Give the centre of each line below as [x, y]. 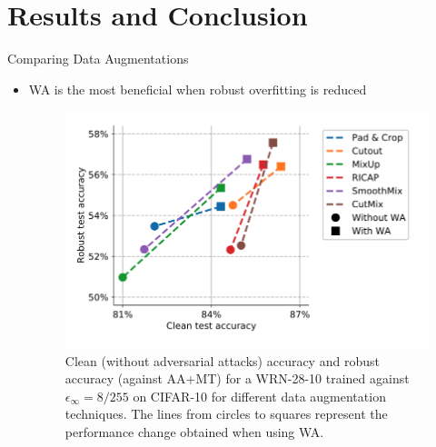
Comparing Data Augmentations [98, 59]
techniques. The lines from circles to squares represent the [226, 414]
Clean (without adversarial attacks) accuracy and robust [222, 360]
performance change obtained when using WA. [194, 431]
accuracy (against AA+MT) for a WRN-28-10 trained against [237, 378]
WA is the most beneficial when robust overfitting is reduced [198, 89]
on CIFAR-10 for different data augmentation [259, 396]
